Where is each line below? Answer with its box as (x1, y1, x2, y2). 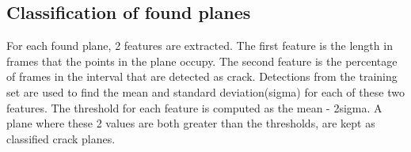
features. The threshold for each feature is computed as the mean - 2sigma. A (6, 99, 382, 116)
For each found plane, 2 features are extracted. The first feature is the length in (6, 37, 393, 54)
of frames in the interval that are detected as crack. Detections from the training (6, 68, 398, 85)
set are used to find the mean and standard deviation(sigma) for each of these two (6, 83, 405, 100)
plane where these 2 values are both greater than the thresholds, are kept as (6, 115, 375, 131)
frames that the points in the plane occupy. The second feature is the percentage (6, 52, 398, 69)
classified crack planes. (6, 130, 116, 146)
